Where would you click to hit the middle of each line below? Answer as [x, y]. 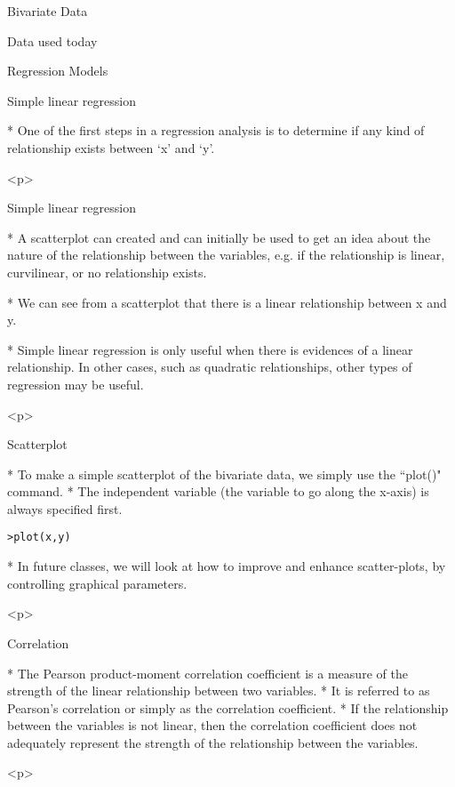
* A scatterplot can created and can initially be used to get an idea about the [219, 237]
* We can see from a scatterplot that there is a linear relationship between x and [227, 302]
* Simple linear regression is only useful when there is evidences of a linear [210, 349]
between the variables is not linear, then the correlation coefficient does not [212, 725]
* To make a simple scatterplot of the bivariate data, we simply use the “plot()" [224, 474]
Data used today [52, 40]
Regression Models [58, 71]
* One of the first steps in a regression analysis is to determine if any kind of [216, 130]
